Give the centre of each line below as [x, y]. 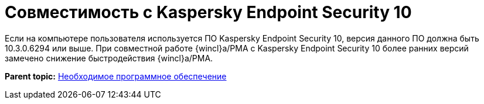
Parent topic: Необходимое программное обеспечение [116, 76]
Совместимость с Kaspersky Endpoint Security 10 [208, 12]
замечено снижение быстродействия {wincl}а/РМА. [109, 58]
